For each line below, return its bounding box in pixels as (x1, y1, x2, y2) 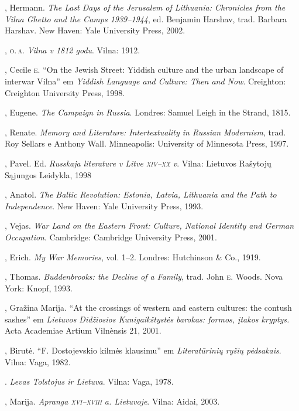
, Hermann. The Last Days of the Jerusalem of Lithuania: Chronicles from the (5, 1, 286, 13)
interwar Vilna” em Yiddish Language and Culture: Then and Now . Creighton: (5, 74, 286, 87)
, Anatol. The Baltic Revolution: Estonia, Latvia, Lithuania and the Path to (5, 188, 277, 201)
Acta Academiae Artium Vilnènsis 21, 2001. (5, 324, 161, 337)
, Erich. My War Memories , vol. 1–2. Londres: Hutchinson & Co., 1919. (5, 250, 261, 263)
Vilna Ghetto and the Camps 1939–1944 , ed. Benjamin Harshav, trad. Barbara (5, 12, 287, 25)
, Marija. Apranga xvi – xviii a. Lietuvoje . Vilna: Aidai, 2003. (5, 395, 220, 407)
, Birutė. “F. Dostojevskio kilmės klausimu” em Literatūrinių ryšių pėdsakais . (5, 344, 281, 356)
